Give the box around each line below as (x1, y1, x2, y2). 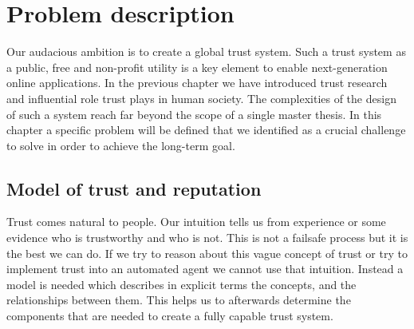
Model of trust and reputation (6, 176, 262, 200)
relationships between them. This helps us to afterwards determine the (6, 291, 351, 308)
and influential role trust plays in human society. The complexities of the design (6, 89, 396, 106)
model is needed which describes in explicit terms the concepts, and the (6, 275, 357, 292)
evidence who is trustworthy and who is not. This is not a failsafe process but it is (6, 229, 408, 246)
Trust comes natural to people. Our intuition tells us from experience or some (6, 213, 386, 230)
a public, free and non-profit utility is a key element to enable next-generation (6, 58, 388, 75)
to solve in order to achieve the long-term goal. (6, 137, 235, 153)
